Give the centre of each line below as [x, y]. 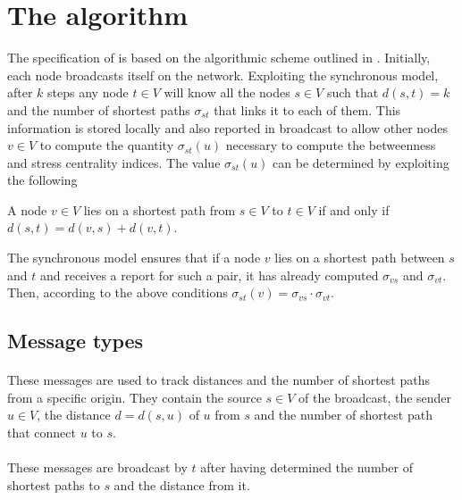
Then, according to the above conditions [118, 292]
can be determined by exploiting [361, 162]
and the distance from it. [182, 484]
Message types [76, 341]
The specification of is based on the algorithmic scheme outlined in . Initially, [219, 58]
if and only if [354, 209]
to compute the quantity [107, 145]
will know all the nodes [227, 92]
